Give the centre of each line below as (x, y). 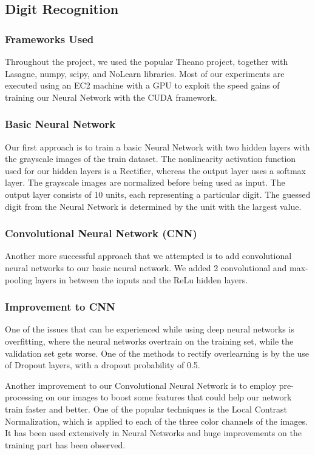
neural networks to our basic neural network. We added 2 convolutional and (146, 267)
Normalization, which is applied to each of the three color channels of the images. (156, 421)
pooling (19, 279)
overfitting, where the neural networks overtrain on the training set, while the (149, 341)
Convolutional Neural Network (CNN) (101, 233)
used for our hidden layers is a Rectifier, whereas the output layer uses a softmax (155, 170)
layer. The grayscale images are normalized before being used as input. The (145, 182)
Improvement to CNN (60, 307)
